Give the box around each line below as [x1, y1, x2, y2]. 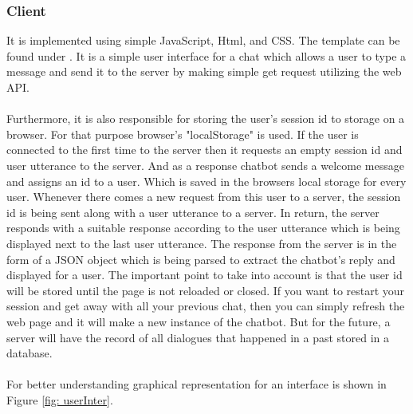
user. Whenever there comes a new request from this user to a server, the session [6, 188, 401, 205]
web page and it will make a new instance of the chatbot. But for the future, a [6, 313, 391, 329]
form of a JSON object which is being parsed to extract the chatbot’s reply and [6, 250, 395, 267]
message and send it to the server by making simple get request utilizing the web [6, 63, 402, 80]
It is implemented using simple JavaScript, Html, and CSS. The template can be [6, 32, 400, 49]
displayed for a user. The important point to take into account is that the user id [6, 266, 403, 283]
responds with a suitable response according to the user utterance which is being [6, 219, 400, 236]
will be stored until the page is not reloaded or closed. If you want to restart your [6, 282, 405, 298]
